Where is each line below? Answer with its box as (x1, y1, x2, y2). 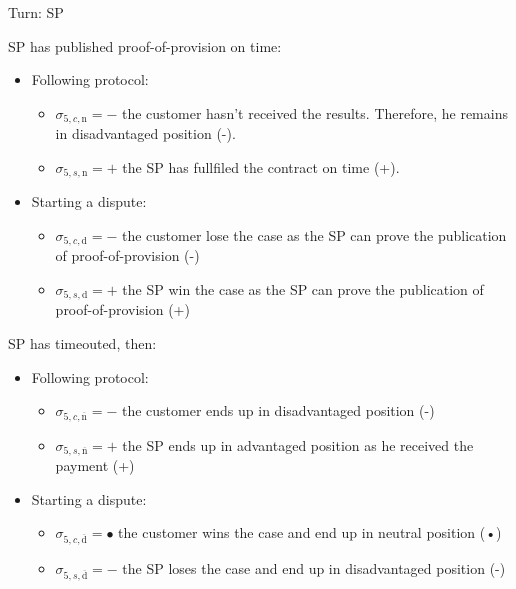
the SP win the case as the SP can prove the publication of (122, 278, 484, 299)
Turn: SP (8, 2, 64, 22)
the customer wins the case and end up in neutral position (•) (118, 522, 502, 543)
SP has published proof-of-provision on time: (8, 35, 282, 56)
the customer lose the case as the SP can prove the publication (121, 224, 507, 245)
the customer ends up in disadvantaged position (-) (121, 400, 435, 421)
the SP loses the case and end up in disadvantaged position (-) (122, 558, 506, 578)
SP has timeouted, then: (8, 332, 157, 353)
